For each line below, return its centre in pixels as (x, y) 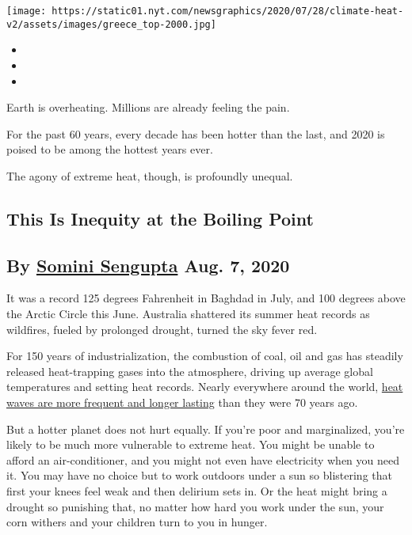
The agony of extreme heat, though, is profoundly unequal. (150, 175)
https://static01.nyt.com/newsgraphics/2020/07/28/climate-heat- (228, 11)
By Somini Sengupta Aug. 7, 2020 (148, 265)
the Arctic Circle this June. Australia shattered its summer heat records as (188, 314)
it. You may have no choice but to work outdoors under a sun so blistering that (199, 475)
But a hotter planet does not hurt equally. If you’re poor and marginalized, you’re (206, 429)
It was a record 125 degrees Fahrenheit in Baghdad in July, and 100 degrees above (206, 298)
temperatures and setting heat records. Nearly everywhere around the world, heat (205, 387)
